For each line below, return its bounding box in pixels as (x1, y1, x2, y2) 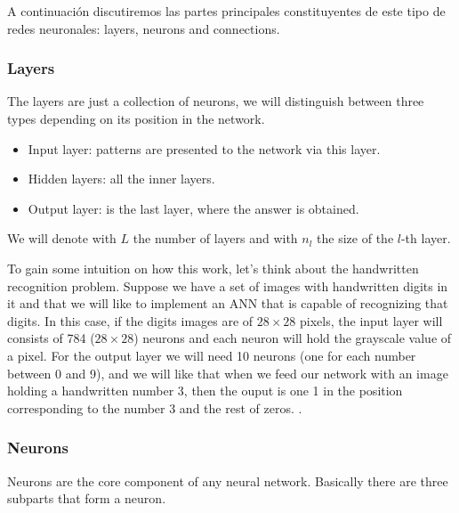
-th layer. (400, 229, 451, 248)
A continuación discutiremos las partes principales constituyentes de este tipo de (7, 2, 446, 20)
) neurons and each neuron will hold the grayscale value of (133, 329, 452, 347)
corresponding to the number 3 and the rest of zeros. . (7, 398, 302, 417)
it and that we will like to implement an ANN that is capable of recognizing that (7, 294, 448, 313)
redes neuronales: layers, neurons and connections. (7, 19, 280, 37)
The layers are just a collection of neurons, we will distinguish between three (7, 92, 424, 110)
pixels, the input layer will (300, 311, 443, 330)
